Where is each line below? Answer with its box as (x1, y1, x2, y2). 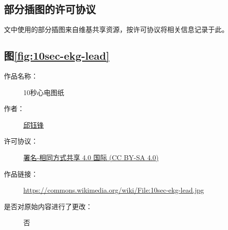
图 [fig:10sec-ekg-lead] (4, 48, 109, 63)
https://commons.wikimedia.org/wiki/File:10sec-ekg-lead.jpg (23, 185, 204, 195)
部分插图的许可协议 (4, 1, 96, 16)
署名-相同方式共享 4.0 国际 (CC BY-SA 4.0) (23, 152, 159, 162)
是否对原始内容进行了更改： (4, 201, 92, 211)
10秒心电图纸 (23, 87, 64, 97)
